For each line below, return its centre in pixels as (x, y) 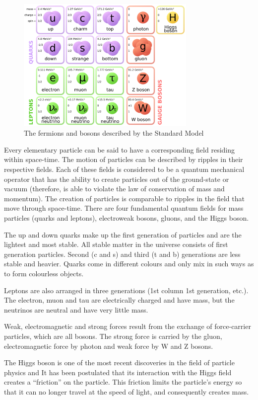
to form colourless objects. (44, 273)
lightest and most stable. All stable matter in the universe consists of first (116, 244)
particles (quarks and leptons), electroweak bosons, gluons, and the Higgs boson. (127, 218)
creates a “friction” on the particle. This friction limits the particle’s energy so (123, 382)
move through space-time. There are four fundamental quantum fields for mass (124, 208)
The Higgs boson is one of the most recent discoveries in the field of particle (119, 362)
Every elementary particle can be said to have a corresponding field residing (119, 149)
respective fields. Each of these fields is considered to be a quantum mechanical (124, 169)
